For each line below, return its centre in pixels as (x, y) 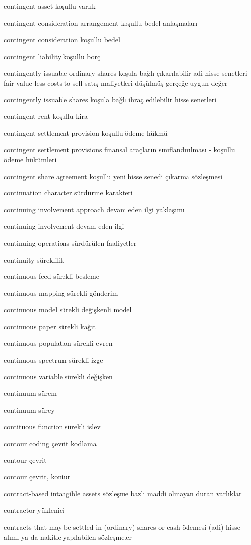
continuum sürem (30, 393)
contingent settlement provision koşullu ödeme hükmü (86, 133)
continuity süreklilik (34, 259)
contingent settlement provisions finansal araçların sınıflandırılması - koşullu (120, 149)
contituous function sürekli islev (52, 426)
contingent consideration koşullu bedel (62, 40)
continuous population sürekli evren (58, 343)
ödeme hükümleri (30, 159)
